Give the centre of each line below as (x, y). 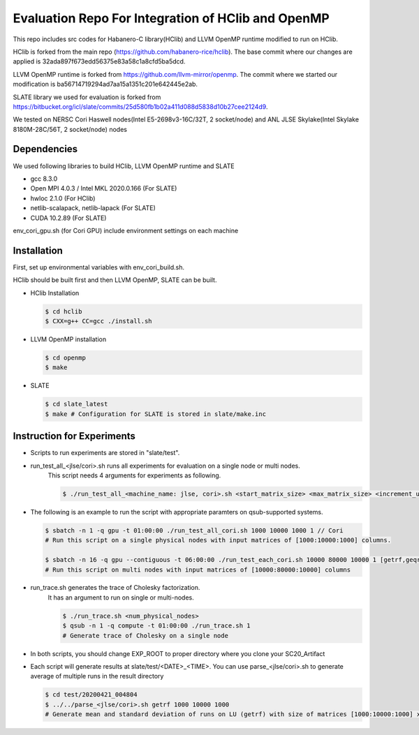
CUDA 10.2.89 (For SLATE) (68, 218)
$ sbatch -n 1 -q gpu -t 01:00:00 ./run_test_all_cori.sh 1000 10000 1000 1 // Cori (194, 530)
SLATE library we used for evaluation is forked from (87, 97)
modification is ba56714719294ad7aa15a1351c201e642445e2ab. (105, 84)
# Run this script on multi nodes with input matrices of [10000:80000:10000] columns (198, 570)
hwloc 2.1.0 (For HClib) (63, 198)
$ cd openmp (66, 357)
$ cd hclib (64, 311)
